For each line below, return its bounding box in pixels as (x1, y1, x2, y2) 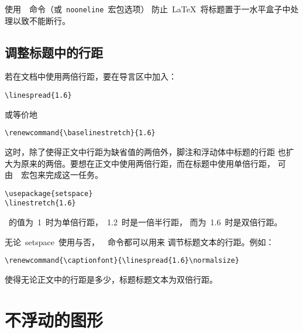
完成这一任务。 (45, 169, 103, 181)
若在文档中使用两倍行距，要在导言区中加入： (5, 70, 177, 83)
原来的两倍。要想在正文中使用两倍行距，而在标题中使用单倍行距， (20, 157, 275, 169)
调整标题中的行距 (5, 43, 103, 61)
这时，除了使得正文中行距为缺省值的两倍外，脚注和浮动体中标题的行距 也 (5, 145, 286, 157)
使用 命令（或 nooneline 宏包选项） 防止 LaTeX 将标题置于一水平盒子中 (5, 3, 291, 15)
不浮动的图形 (5, 307, 104, 331)
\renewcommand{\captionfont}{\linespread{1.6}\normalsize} (5, 256, 239, 265)
